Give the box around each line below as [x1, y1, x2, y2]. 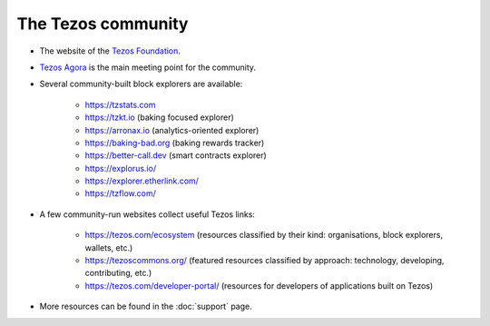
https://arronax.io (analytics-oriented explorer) [84, 124, 260, 135]
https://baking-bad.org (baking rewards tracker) [84, 137, 265, 148]
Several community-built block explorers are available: [39, 78, 243, 90]
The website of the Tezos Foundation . [39, 45, 181, 56]
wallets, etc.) [84, 242, 133, 253]
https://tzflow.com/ [84, 188, 156, 199]
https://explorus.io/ [84, 163, 157, 173]
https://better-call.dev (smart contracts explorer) [84, 150, 267, 161]
